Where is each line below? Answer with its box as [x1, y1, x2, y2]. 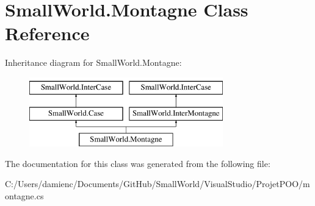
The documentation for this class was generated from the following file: [5, 157, 270, 169]
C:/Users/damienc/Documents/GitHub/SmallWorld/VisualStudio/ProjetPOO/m [5, 177, 310, 190]
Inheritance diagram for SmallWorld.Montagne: [5, 56, 182, 69]
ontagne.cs [5, 190, 44, 202]
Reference [5, 21, 90, 46]
